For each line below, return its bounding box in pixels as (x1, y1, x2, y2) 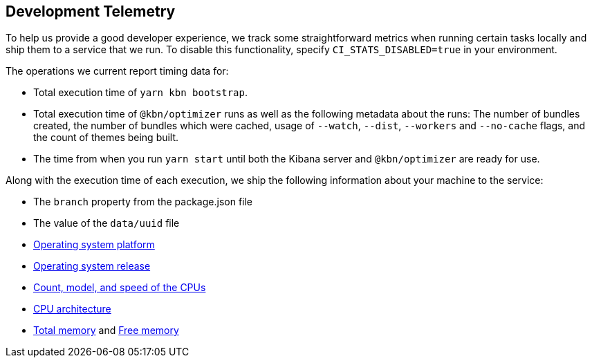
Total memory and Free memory (33, 324, 179, 337)
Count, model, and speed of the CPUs (33, 281, 206, 294)
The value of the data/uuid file (33, 217, 180, 230)
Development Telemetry (6, 3, 176, 20)
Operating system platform (33, 239, 155, 251)
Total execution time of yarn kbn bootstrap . (33, 86, 248, 99)
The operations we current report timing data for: (6, 65, 229, 77)
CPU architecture (33, 303, 111, 315)
